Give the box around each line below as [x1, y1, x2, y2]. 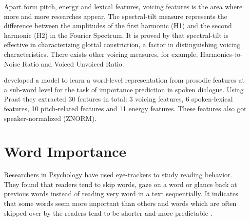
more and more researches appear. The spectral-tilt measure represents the [4, 11, 228, 21]
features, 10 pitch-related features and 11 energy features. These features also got [4, 103, 247, 113]
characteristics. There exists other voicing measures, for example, [4, 49, 198, 59]
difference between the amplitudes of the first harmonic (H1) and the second [4, 20, 232, 31]
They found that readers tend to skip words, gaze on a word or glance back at [4, 179, 237, 189]
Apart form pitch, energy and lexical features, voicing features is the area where [4, 1, 243, 11]
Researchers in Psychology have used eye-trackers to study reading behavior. [4, 170, 232, 180]
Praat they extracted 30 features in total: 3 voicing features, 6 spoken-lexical [4, 94, 233, 104]
